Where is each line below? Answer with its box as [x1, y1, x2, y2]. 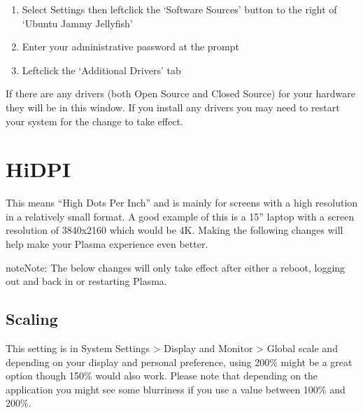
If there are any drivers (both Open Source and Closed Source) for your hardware [6, 86, 355, 101]
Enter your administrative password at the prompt [22, 39, 239, 54]
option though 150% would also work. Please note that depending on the [6, 368, 318, 383]
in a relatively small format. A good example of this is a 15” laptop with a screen [6, 209, 355, 223]
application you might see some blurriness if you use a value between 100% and [6, 381, 346, 396]
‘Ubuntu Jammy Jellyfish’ [22, 15, 133, 30]
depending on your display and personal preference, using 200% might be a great [6, 354, 353, 369]
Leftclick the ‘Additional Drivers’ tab [22, 62, 181, 77]
